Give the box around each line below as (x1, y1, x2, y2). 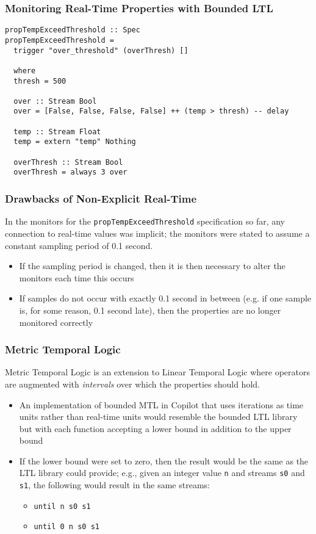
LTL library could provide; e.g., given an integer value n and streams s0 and (19, 466, 305, 479)
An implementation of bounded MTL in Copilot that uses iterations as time (19, 398, 304, 411)
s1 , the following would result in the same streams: (19, 478, 210, 491)
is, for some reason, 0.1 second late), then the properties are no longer (19, 303, 281, 316)
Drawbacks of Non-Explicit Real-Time (5, 190, 197, 206)
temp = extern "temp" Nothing (13, 137, 136, 146)
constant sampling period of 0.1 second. (5, 239, 153, 251)
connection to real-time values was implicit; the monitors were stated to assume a (5, 226, 310, 239)
